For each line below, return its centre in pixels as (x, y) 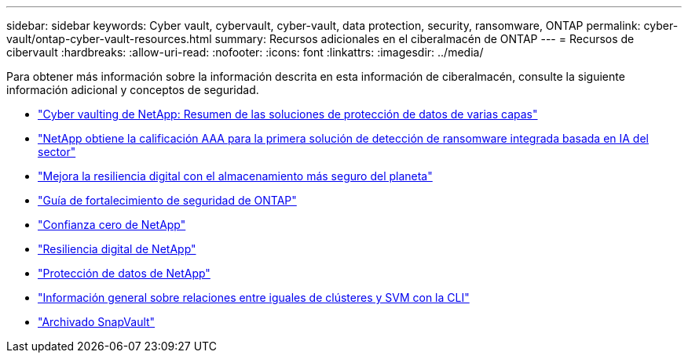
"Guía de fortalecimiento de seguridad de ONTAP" (167, 200)
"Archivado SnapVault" (97, 322)
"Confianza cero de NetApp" (112, 225)
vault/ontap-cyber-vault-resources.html (109, 39)
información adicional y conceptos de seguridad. (133, 90)
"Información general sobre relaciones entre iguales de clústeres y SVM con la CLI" (254, 297)
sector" (57, 152)
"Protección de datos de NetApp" (124, 273)
